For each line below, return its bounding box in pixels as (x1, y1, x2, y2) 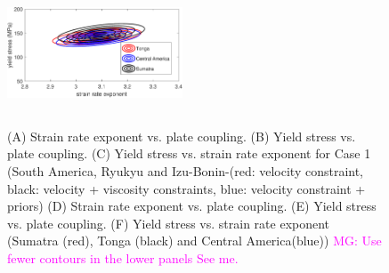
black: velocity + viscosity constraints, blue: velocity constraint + (7, 179, 366, 197)
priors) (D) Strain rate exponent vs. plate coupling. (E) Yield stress (7, 197, 377, 215)
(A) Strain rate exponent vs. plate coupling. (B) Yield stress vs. (7, 126, 356, 145)
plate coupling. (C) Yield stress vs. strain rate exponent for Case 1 (7, 144, 371, 163)
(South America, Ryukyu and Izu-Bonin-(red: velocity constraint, (7, 162, 364, 181)
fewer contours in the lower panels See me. (7, 249, 239, 268)
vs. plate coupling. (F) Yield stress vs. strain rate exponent (7, 213, 330, 232)
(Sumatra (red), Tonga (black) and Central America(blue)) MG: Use (7, 231, 382, 250)
